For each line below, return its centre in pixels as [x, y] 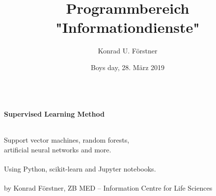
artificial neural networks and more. [58, 149]
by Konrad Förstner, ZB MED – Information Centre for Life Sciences [108, 188]
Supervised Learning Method [54, 114]
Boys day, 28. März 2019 [128, 67]
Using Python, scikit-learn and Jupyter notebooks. [80, 169]
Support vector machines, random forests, [67, 140]
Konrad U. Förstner [128, 51]
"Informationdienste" [128, 27]
